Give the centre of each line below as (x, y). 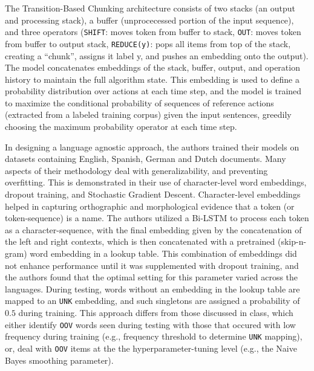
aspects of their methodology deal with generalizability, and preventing (136, 170)
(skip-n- (292, 241)
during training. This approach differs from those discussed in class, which (156, 313)
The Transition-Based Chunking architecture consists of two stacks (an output (150, 8)
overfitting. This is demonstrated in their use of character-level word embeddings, (156, 182)
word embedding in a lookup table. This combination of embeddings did (163, 253)
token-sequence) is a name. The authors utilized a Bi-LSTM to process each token (157, 218)
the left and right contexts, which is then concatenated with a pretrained (140, 241)
